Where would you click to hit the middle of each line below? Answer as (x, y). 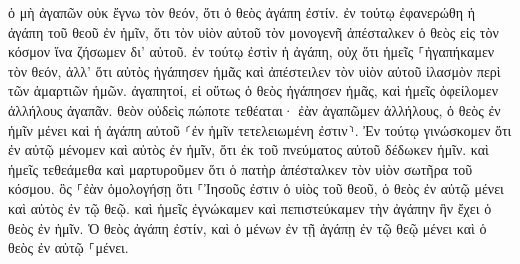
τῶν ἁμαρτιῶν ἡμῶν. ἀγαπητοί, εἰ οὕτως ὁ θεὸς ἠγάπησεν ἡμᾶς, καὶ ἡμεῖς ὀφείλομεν (253, 90)
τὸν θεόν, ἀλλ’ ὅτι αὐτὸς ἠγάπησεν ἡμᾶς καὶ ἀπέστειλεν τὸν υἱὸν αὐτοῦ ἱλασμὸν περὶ (254, 70)
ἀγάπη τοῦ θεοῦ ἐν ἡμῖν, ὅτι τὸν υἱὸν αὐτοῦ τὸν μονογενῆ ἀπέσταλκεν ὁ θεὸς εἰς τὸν (253, 31)
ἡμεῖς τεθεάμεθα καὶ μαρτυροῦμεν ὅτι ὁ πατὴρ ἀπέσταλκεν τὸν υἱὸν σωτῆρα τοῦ (240, 168)
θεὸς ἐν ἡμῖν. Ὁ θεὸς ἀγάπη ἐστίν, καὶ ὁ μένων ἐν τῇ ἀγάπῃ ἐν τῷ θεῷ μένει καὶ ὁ (247, 227)
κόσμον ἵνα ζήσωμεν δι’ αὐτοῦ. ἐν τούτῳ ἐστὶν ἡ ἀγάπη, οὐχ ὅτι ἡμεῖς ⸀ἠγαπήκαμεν (251, 51)
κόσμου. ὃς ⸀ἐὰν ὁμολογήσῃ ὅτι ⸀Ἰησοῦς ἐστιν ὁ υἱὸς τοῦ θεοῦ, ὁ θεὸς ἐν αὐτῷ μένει (256, 188)
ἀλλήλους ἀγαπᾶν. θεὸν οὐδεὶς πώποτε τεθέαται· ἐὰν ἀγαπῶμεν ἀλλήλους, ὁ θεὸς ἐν (254, 109)
